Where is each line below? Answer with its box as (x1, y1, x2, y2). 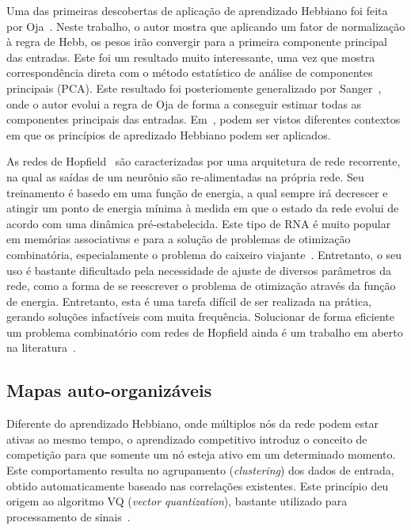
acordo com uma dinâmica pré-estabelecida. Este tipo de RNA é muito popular (6, 215, 391, 231)
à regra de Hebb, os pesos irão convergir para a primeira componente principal (6, 33, 387, 50)
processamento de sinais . (6, 508, 131, 524)
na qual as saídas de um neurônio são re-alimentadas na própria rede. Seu (6, 168, 364, 185)
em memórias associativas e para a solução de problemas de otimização (6, 231, 351, 247)
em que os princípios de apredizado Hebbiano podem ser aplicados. (6, 126, 331, 143)
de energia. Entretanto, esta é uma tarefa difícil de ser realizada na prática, (6, 292, 372, 309)
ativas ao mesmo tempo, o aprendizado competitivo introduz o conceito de (6, 430, 367, 447)
